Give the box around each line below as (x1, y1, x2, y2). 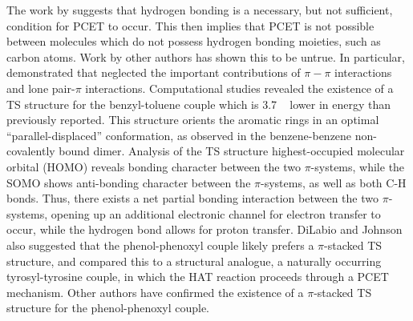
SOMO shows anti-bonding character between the (6, 174, 251, 191)
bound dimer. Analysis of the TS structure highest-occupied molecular (59, 142, 405, 159)
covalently (6, 142, 55, 159)
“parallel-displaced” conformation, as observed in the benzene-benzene (6, 126, 352, 143)
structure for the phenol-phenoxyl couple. (6, 299, 210, 316)
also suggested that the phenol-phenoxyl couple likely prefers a (6, 236, 314, 253)
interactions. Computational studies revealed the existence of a (85, 79, 394, 96)
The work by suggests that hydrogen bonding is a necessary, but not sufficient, (6, 2, 393, 18)
